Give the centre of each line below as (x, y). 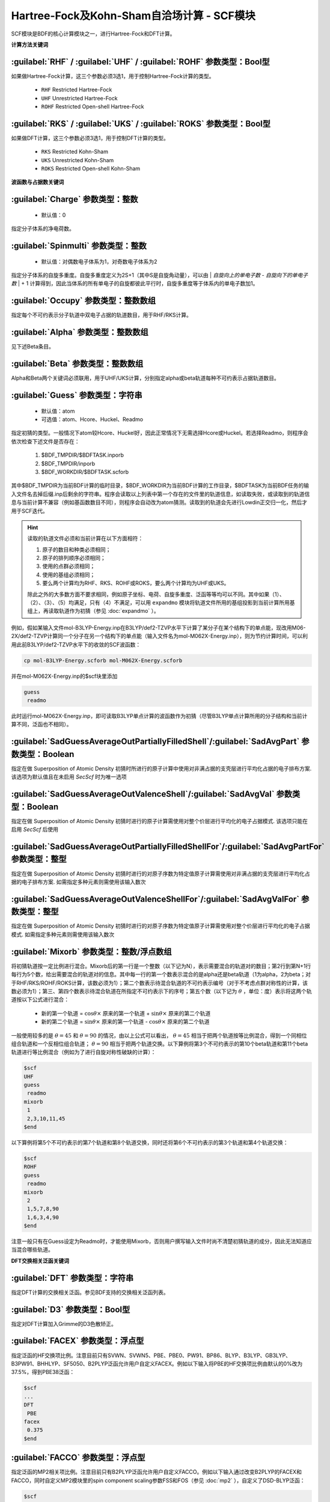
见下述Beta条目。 (32, 347)
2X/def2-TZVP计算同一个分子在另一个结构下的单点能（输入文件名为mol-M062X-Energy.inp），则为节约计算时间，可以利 (160, 636)
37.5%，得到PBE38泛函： (43, 1372)
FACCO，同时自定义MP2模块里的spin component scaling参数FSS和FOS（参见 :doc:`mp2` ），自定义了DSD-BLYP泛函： (158, 1480)
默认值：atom (58, 411)
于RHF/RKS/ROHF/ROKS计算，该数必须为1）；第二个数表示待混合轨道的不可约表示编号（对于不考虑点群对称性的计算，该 (160, 983)
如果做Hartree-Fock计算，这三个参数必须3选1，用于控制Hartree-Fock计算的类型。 (113, 76)
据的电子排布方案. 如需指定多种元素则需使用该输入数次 (78, 882)
